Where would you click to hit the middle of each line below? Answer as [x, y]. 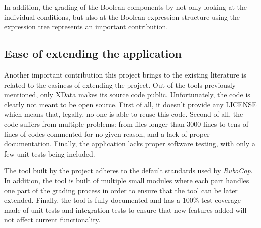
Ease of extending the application [93, 54]
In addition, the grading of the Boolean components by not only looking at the [125, 7]
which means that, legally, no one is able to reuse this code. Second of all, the [124, 114]
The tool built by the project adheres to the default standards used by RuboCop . [128, 170]
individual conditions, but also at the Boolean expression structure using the [122, 16]
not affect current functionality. [52, 220]
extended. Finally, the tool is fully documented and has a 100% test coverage [123, 200]
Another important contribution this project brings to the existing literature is [125, 74]
